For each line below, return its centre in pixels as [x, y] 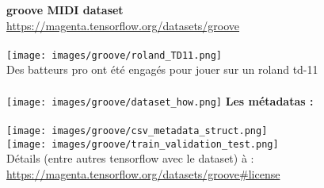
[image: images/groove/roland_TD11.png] [114, 55]
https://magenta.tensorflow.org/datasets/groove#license [143, 173]
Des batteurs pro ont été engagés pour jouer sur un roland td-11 [162, 69]
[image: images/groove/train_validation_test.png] [143, 144]
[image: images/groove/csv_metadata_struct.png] [137, 130]
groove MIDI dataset [65, 10]
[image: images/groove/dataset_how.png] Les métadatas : [160, 100]
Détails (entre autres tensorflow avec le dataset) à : [130, 158]
